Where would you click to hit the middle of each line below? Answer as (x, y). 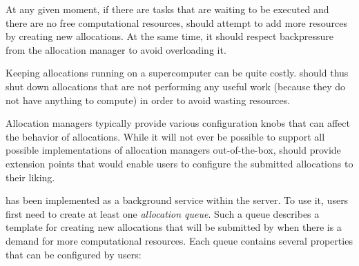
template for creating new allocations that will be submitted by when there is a (174, 227)
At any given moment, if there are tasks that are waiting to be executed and (167, 9)
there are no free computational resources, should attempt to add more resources (176, 22)
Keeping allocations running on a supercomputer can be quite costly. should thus (177, 73)
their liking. (30, 177)
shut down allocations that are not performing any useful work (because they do (176, 86)
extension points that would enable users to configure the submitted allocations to (179, 163)
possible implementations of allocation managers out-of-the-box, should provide (173, 150)
